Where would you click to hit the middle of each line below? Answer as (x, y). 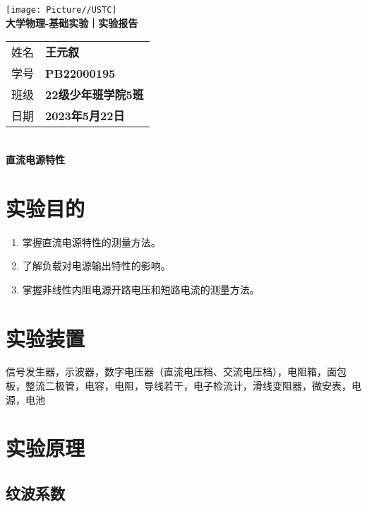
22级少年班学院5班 (95, 95)
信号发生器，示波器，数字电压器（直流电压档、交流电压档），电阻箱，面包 (176, 372)
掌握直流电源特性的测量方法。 (91, 241)
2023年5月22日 (85, 116)
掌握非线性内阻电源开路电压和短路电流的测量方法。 (141, 289)
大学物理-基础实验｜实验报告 (72, 22)
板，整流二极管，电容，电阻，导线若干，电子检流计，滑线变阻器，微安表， (179, 386)
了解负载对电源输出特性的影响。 (96, 266)
